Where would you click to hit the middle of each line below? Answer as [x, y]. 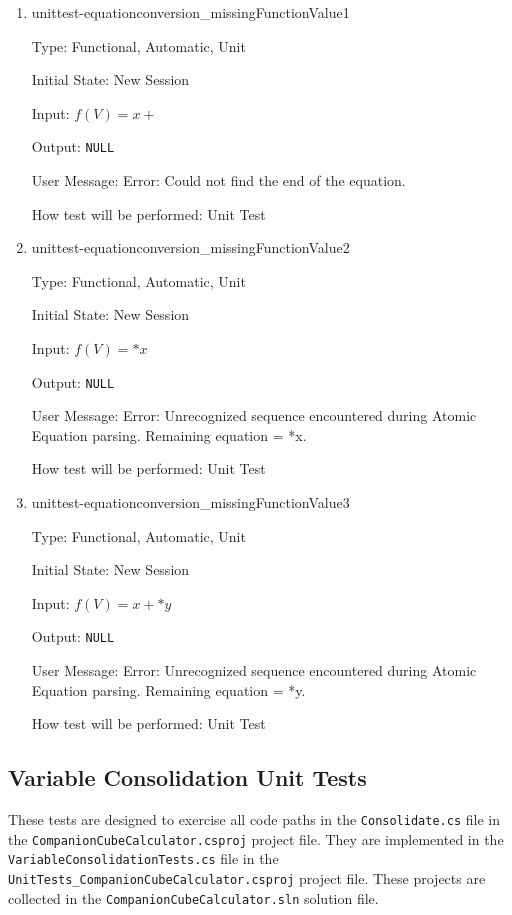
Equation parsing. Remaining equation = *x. [169, 434]
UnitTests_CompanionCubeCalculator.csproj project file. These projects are [247, 878]
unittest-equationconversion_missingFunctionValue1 [190, 12]
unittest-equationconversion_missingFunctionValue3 [190, 502]
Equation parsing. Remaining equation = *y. [168, 689]
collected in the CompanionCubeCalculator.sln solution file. [193, 897]
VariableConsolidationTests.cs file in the [143, 858]
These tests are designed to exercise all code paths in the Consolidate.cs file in [254, 819]
